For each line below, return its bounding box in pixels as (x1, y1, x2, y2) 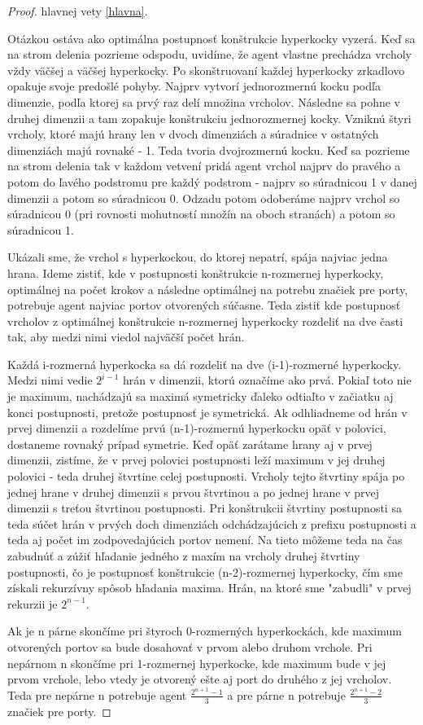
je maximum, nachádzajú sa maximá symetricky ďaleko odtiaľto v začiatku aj (7, 388, 394, 405)
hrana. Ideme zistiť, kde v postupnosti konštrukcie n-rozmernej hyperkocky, (7, 264, 384, 281)
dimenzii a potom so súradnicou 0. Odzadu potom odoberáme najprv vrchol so (7, 189, 400, 206)
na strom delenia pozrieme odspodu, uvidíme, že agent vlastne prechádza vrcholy (7, 46, 412, 63)
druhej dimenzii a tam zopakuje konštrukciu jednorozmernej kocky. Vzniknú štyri (7, 109, 412, 126)
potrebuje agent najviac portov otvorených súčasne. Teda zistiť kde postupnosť (7, 297, 401, 314)
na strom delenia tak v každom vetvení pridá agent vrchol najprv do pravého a (7, 157, 401, 174)
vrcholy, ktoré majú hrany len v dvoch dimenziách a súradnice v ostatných (7, 125, 379, 143)
